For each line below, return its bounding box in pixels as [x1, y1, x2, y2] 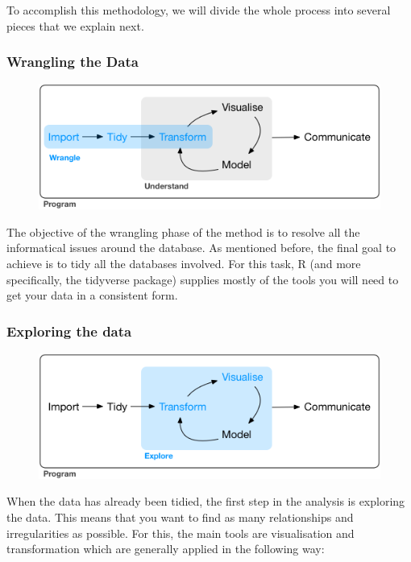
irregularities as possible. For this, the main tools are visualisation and [6, 524, 355, 541]
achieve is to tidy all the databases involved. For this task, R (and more [6, 255, 361, 271]
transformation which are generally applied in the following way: [6, 540, 325, 557]
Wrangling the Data [6, 52, 139, 72]
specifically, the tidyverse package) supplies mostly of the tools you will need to [6, 271, 399, 287]
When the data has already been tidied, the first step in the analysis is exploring [6, 493, 405, 510]
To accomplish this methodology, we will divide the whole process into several [6, 2, 391, 18]
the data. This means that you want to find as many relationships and [6, 509, 354, 525]
